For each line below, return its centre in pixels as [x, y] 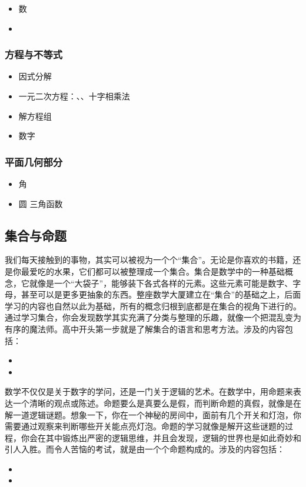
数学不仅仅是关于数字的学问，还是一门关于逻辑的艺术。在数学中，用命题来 [149, 391]
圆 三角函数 [41, 203]
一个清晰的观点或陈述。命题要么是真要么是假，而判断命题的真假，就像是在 [157, 403]
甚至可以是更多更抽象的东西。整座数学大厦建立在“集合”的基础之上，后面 [161, 294]
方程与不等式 [34, 54]
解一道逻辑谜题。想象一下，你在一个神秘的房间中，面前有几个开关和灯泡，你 [153, 414]
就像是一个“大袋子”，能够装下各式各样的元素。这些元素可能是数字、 [161, 283]
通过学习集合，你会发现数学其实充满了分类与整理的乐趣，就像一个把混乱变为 [153, 317]
